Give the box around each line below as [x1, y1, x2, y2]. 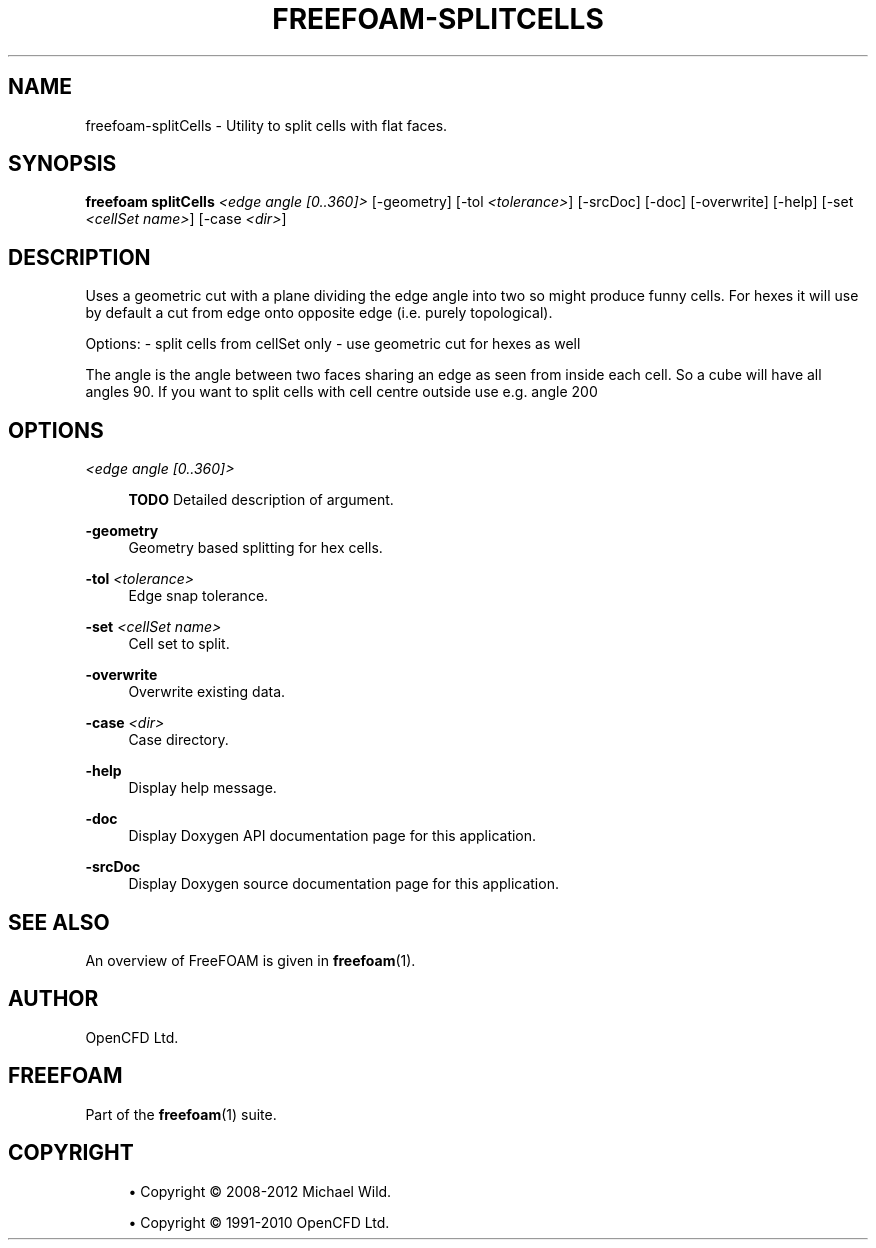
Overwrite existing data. [128, 683, 286, 701]
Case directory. [128, 731, 229, 749]
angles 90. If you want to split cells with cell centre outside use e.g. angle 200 [85, 383, 598, 401]
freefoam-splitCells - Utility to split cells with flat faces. [85, 116, 448, 134]
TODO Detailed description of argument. [128, 491, 394, 509]
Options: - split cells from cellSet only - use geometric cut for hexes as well [85, 335, 581, 353]
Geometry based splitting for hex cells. [128, 539, 383, 557]
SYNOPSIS [8, 151, 117, 177]
